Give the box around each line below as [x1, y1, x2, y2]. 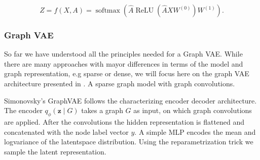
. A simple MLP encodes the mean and [134, 126, 256, 137]
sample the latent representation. [4, 146, 106, 156]
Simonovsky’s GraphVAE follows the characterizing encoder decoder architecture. [4, 95, 257, 105]
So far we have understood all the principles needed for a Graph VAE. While [4, 48, 243, 59]
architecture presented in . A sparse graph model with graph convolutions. [4, 78, 235, 88]
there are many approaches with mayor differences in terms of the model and [4, 58, 243, 69]
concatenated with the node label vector [4, 126, 129, 137]
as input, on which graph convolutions [133, 105, 252, 116]
